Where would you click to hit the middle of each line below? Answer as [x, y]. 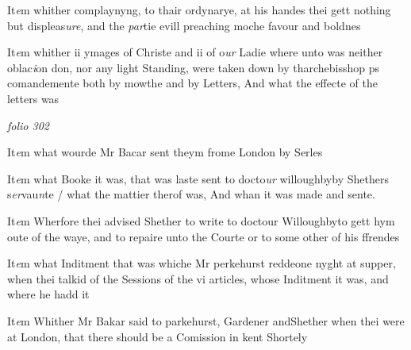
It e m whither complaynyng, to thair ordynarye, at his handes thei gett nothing [199, 10]
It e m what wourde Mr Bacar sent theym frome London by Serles [165, 152]
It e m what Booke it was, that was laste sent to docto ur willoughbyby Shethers [198, 178]
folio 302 [28, 125]
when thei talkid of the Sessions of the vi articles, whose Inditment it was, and [198, 278]
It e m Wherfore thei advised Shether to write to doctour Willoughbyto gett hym [201, 220]
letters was [33, 98]
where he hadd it [48, 294]
